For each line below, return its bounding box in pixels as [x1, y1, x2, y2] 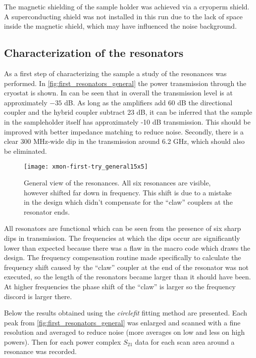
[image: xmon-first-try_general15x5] [24, 163, 148, 171]
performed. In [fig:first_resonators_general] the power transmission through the [4, 78, 247, 88]
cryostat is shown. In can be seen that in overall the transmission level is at [4, 88, 233, 98]
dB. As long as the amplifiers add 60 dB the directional [64, 97, 233, 107]
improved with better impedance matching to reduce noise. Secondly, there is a [4, 126, 244, 136]
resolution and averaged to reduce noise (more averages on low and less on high [4, 327, 245, 337]
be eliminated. [4, 145, 47, 156]
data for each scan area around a [135, 336, 235, 347]
